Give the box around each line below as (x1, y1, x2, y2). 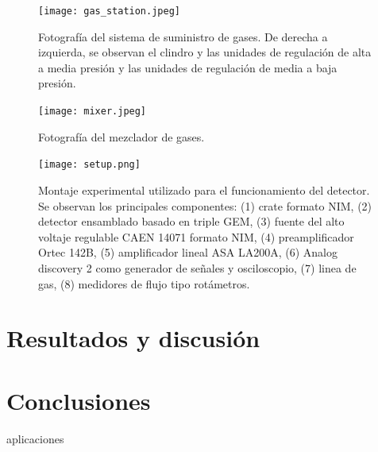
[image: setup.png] (38, 159, 141, 171)
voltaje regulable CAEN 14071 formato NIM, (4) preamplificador (38, 228, 354, 245)
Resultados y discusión (6, 322, 260, 354)
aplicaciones (6, 430, 64, 446)
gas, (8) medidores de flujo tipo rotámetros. (38, 275, 250, 292)
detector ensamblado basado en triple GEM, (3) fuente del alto (38, 213, 345, 230)
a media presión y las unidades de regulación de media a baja (38, 59, 337, 75)
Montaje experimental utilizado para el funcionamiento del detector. (38, 181, 370, 198)
